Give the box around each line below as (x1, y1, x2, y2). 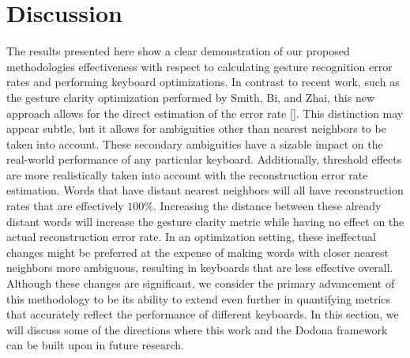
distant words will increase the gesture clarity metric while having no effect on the (6, 213, 404, 229)
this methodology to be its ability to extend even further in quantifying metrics (6, 290, 391, 307)
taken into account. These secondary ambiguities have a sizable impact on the (6, 135, 383, 152)
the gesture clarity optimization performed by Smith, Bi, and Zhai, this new (6, 89, 375, 105)
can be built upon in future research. (6, 337, 185, 353)
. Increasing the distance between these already (153, 198, 382, 214)
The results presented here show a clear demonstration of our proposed (6, 43, 350, 59)
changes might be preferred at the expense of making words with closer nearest (6, 243, 389, 260)
